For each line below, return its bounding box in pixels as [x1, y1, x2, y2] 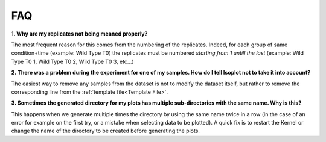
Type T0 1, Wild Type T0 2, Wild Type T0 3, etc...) [11, 58, 134, 65]
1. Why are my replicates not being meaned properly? [11, 30, 148, 37]
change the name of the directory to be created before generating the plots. [11, 127, 200, 135]
